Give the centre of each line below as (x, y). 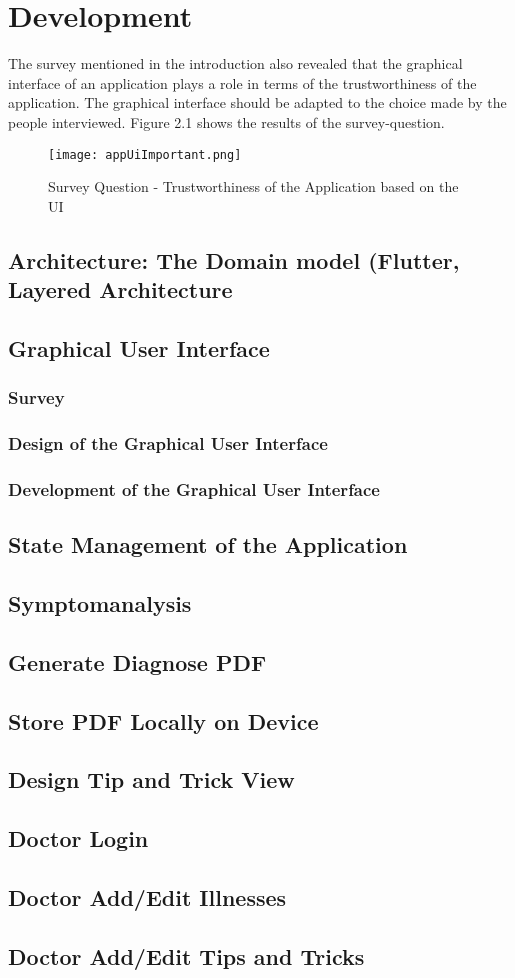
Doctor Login (78, 838)
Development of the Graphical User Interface (194, 488)
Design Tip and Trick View (151, 779)
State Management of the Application (208, 544)
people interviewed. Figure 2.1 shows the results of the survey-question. (226, 121)
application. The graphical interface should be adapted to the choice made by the (257, 102)
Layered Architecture (120, 289)
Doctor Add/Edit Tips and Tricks (186, 955)
